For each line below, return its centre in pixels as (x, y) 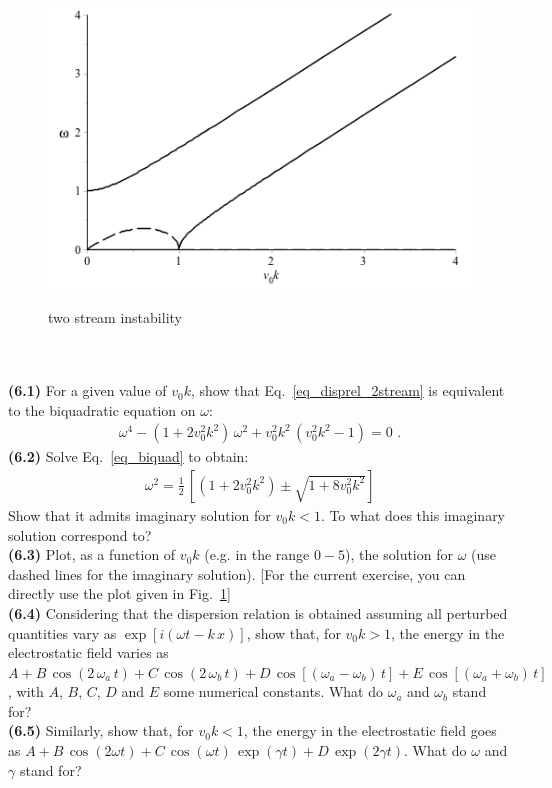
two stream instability (115, 317)
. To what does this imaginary (413, 514)
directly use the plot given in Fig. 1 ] (119, 593)
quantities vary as (62, 632)
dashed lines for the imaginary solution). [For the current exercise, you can (237, 573)
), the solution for (399, 554)
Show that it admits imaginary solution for (139, 514)
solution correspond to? (80, 534)
